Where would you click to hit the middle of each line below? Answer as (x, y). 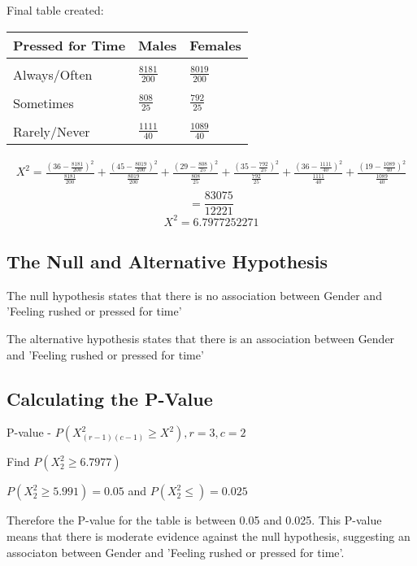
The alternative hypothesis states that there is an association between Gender (201, 339)
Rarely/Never (52, 131)
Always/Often (53, 74)
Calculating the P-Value (110, 398)
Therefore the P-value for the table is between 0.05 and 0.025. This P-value (194, 520)
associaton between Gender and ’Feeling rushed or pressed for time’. (176, 552)
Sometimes (43, 102)
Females (215, 45)
